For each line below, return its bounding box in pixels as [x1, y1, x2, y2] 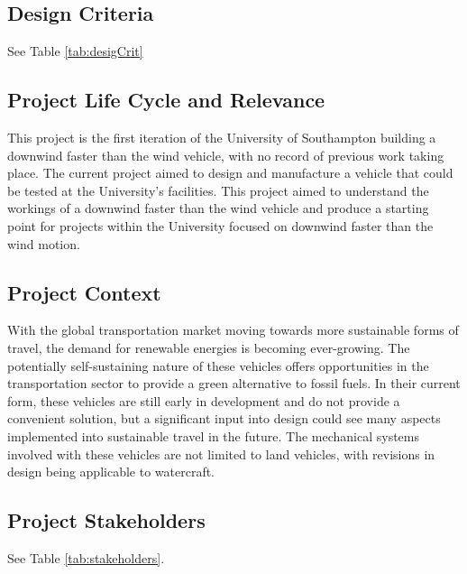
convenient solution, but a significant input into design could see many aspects [7, 409, 441, 428]
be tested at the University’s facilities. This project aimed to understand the [7, 181, 429, 199]
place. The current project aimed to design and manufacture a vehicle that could [7, 163, 453, 182]
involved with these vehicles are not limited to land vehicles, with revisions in [7, 444, 435, 463]
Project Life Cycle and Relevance [7, 86, 325, 114]
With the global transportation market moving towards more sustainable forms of [7, 320, 459, 339]
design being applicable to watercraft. [7, 462, 215, 481]
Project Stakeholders [7, 506, 206, 534]
